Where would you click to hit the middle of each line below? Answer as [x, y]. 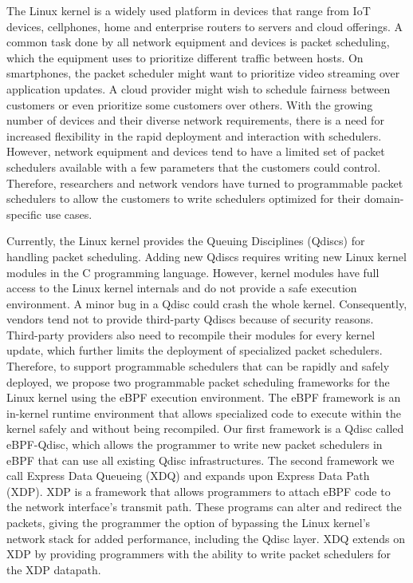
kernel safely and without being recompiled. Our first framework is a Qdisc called [205, 428]
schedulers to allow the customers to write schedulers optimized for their [183, 198]
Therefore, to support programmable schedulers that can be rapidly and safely [198, 366]
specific [24, 214]
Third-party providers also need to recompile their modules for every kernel [191, 334]
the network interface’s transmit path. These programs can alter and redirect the [204, 507]
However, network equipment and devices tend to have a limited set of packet [196, 151]
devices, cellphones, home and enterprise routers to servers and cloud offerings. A [205, 26]
